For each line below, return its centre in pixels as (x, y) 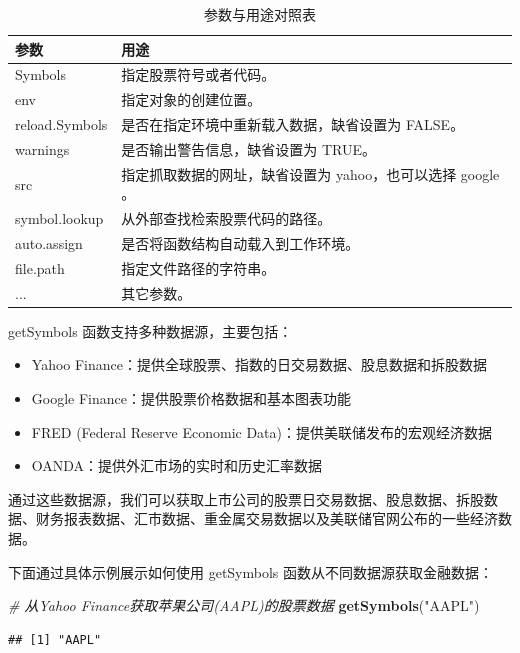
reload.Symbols (61, 124)
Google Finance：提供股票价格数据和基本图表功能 (191, 398)
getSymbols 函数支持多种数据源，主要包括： (150, 330)
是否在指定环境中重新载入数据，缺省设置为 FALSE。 (293, 124)
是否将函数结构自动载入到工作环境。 (240, 243)
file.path (40, 267)
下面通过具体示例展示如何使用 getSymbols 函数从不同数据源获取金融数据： (251, 571)
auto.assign (49, 243)
